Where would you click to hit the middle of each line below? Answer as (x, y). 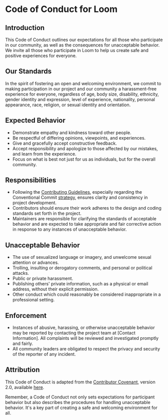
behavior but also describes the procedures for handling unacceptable (78, 402)
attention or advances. (35, 263)
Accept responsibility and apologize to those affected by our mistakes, (85, 148)
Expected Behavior (35, 120)
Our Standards (28, 71)
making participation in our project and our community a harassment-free (81, 89)
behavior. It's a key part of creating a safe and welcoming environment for (81, 407)
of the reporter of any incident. (44, 354)
